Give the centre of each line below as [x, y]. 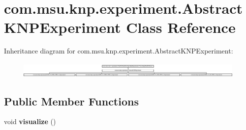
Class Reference [181, 27]
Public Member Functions [71, 101]
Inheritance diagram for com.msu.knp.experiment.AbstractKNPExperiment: [119, 51]
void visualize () [30, 121]
